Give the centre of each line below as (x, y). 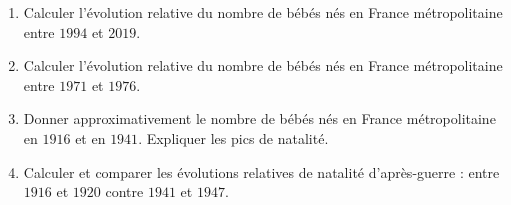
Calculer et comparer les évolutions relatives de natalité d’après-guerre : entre (261, 171)
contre (124, 191)
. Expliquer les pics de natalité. (233, 137)
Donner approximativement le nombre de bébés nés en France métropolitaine (259, 118)
